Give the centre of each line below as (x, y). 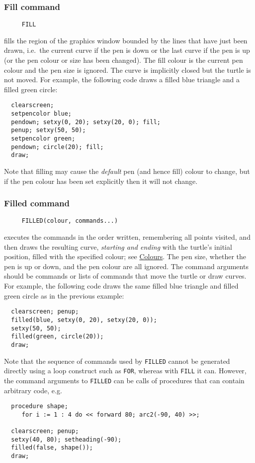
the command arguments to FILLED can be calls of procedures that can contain (124, 380)
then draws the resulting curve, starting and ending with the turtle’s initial (118, 246)
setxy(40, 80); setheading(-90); (66, 439)
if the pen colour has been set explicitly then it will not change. (101, 181)
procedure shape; (40, 406)
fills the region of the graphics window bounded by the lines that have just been (126, 40)
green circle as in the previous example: (64, 295)
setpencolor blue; (42, 114)
